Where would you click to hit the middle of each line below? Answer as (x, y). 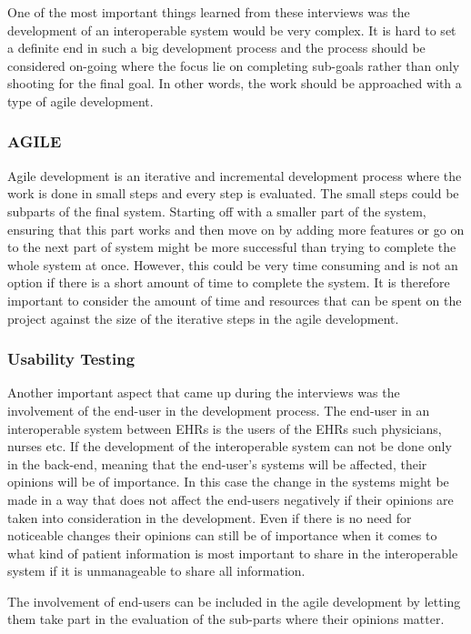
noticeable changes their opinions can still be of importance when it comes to (222, 535)
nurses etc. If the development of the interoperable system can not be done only (230, 446)
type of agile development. (80, 101)
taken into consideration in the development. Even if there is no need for (210, 517)
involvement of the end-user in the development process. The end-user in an (219, 410)
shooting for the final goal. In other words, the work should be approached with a (235, 83)
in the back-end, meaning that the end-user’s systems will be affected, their (217, 463)
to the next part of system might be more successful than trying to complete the (232, 247)
